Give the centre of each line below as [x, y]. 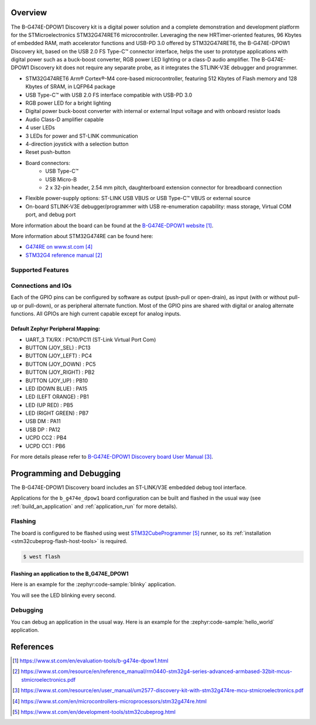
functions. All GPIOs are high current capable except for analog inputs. [96, 314]
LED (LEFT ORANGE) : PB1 [57, 397]
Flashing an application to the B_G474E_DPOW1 [70, 573]
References [32, 647]
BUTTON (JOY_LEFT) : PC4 [59, 356]
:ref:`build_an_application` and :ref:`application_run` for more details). [94, 506]
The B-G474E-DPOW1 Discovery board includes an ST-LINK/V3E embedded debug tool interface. [129, 487]
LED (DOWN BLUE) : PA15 [56, 389]
